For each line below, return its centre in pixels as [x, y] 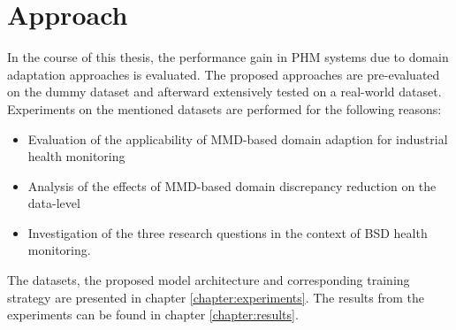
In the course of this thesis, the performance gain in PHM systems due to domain [228, 57]
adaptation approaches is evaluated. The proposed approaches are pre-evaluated [224, 74]
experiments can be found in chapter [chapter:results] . [153, 315]
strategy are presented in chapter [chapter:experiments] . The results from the [216, 297]
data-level [54, 203]
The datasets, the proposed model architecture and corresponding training [209, 280]
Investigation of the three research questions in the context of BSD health [228, 232]
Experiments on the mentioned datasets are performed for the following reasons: [224, 108]
